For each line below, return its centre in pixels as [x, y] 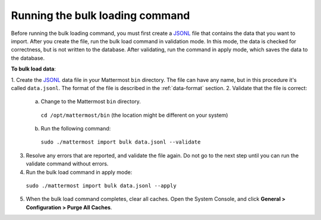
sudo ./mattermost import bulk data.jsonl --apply [101, 186]
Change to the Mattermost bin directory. [91, 101]
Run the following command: [76, 129]
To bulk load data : [34, 69]
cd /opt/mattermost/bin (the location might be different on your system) [134, 115]
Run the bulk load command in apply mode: [79, 172]
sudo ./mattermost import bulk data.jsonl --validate [121, 142]
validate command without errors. [67, 164]
